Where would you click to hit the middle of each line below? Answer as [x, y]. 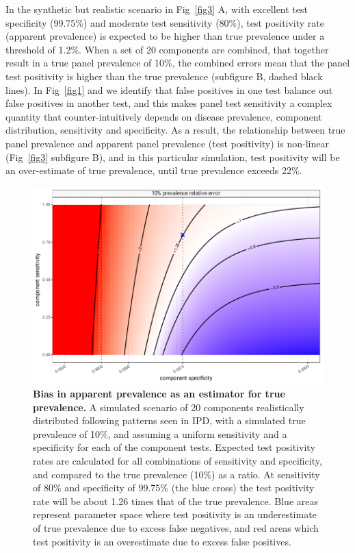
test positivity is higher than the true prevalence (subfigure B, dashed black [164, 76]
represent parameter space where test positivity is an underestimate [175, 514]
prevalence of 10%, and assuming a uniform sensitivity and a [160, 433]
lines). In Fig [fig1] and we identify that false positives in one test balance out [169, 89]
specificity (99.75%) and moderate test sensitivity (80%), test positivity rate [165, 22]
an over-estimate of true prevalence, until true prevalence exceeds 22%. [154, 170]
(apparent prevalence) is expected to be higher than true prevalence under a [165, 36]
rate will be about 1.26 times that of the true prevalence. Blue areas [175, 501]
